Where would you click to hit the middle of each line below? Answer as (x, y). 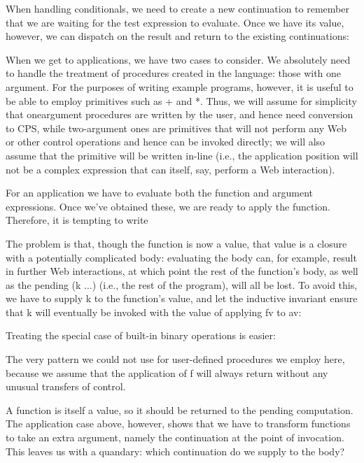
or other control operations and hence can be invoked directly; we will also (166, 142)
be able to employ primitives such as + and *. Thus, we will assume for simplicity (181, 100)
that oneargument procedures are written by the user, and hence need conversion (180, 114)
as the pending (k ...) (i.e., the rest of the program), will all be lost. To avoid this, (182, 284)
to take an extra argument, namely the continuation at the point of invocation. (175, 437)
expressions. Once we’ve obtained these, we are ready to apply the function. (168, 206)
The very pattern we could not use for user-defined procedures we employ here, (175, 359)
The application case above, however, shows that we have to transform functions (178, 423)
